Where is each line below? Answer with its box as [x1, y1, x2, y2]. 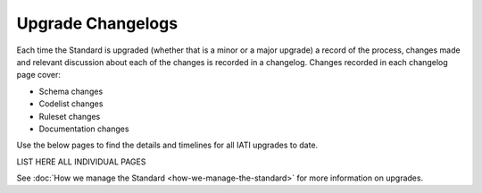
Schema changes [38, 86, 104, 96]
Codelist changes [38, 98, 104, 109]
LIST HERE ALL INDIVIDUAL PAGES [16, 156, 146, 167]
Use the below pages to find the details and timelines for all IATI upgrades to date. [16, 139, 319, 151]
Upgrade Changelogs [16, 13, 179, 33]
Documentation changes [38, 123, 129, 134]
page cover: [16, 70, 62, 80]
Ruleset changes [38, 111, 101, 122]
